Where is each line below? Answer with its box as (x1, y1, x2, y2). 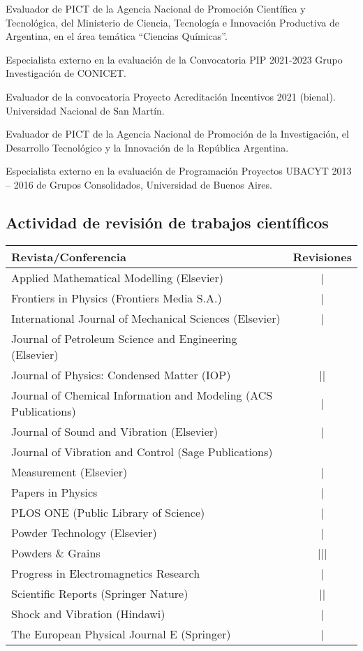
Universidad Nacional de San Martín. (6, 103, 165, 117)
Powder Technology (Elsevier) (11, 524, 157, 541)
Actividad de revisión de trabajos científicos (6, 211, 329, 233)
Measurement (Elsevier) (11, 463, 128, 480)
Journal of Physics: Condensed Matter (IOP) (11, 366, 231, 383)
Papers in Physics (11, 483, 98, 500)
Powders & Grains (11, 544, 101, 561)
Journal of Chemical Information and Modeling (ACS (11, 386, 273, 403)
